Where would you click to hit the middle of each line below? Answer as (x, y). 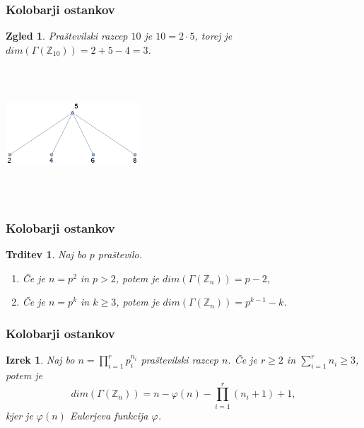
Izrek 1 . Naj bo (40, 360)
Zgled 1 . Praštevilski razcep (67, 36)
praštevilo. (120, 254)
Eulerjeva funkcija (109, 415)
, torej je (213, 36)
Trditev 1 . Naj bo (46, 254)
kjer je (19, 415)
